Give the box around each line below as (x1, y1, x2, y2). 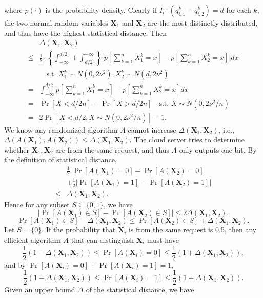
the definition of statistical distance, (4, 154, 117, 165)
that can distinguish (71, 235, 134, 245)
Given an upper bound (4, 284, 75, 295)
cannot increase (128, 124, 176, 135)
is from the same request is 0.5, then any (128, 224, 257, 235)
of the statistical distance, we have (86, 284, 194, 295)
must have (147, 235, 179, 245)
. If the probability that (42, 224, 116, 235)
